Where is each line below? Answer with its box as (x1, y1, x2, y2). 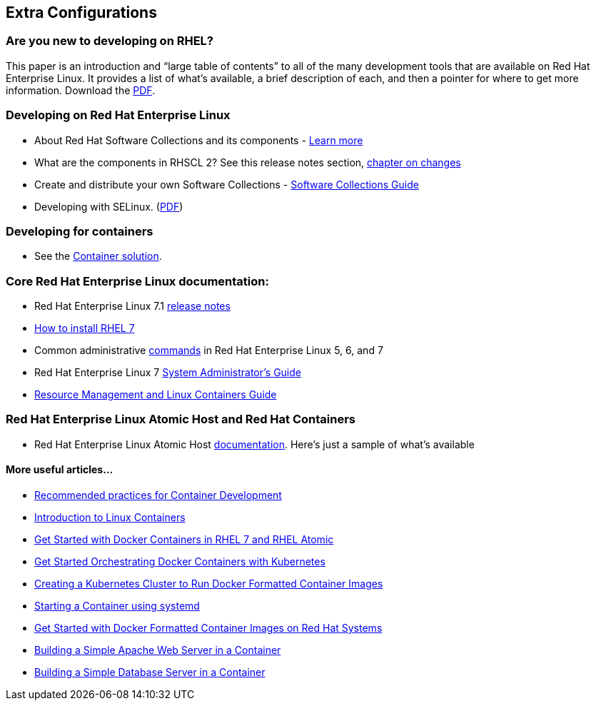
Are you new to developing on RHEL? (6, 34, 213, 49)
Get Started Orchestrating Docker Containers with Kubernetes (34, 555, 325, 568)
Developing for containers (6, 223, 153, 238)
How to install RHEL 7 (34, 322, 135, 335)
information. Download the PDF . (6, 84, 156, 96)
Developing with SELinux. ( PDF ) (34, 200, 183, 213)
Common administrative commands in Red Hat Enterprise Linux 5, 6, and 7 (34, 344, 383, 357)
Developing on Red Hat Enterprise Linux (6, 108, 231, 123)
